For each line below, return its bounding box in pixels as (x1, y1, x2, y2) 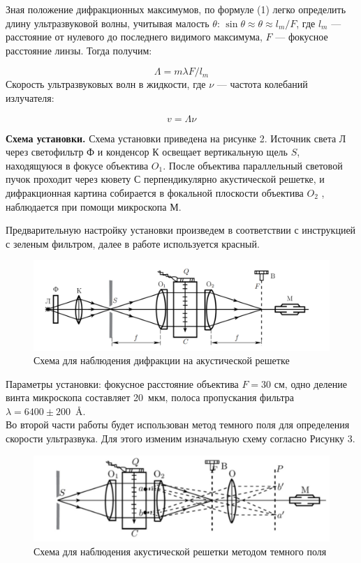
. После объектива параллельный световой (163, 158, 343, 172)
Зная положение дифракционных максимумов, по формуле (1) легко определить (6, 2, 346, 16)
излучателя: (6, 90, 54, 105)
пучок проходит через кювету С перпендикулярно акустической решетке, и (6, 172, 325, 186)
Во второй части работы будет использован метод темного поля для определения (6, 417, 350, 432)
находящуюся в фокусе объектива (6, 158, 149, 172)
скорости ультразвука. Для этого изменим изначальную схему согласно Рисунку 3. (6, 431, 355, 446)
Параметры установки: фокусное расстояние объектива (6, 376, 239, 391)
